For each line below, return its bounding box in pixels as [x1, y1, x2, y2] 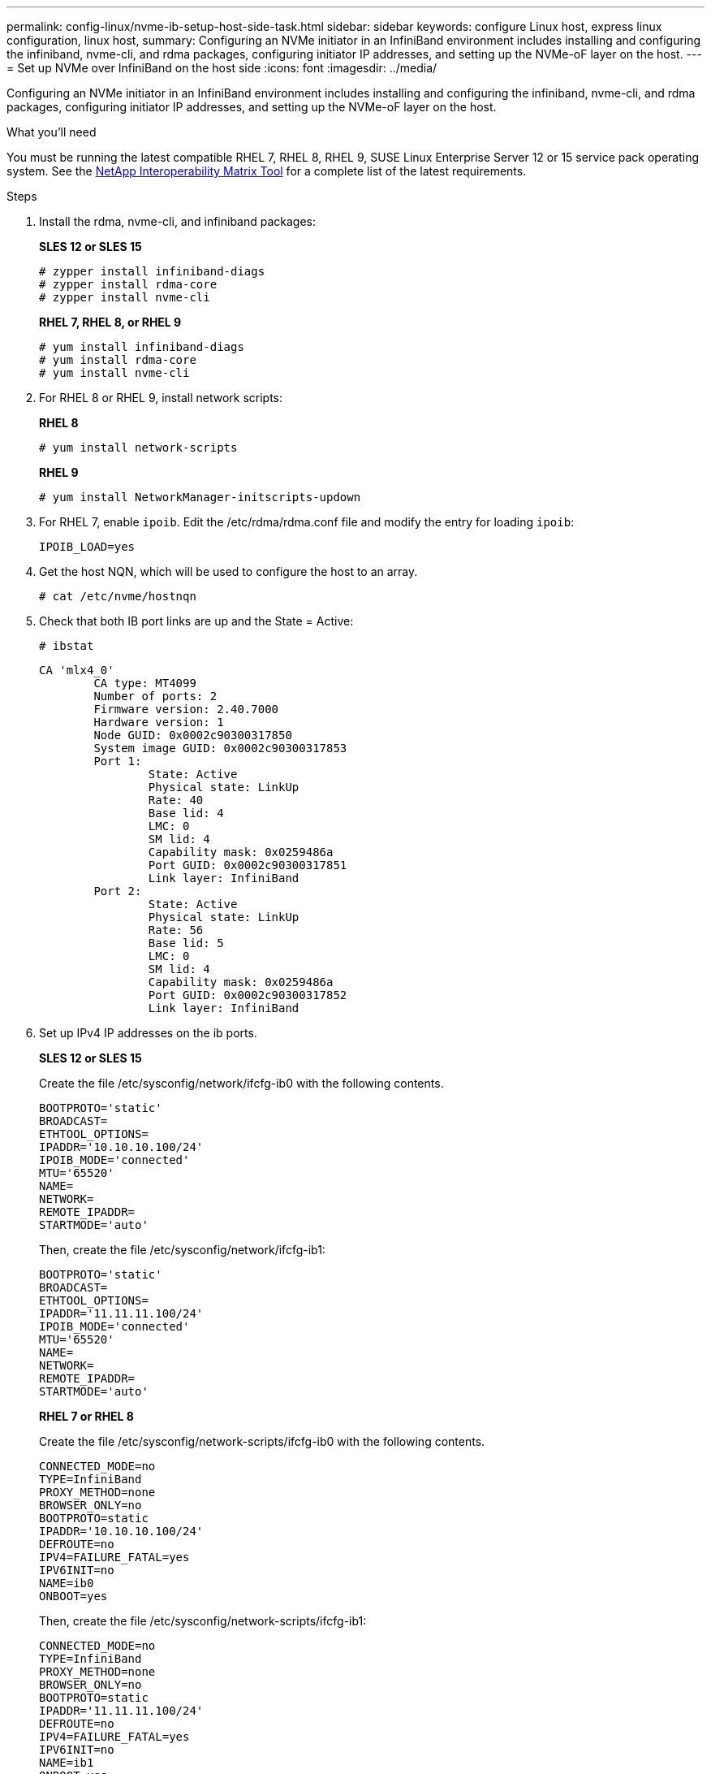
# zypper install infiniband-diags [39, 265, 265, 278]
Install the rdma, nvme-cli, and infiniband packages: [39, 214, 317, 228]
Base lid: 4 [148, 807, 224, 820]
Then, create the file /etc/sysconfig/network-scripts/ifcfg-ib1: [39, 1614, 367, 1628]
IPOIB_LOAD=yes [39, 540, 136, 553]
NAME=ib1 [39, 1756, 94, 1769]
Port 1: [93, 755, 142, 768]
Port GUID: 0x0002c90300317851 [148, 859, 347, 872]
